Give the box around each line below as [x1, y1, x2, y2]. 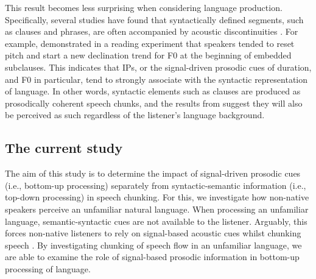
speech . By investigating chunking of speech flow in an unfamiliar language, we [5, 238, 302, 251]
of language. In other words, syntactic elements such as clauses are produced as [5, 85, 301, 97]
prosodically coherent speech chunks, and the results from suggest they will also [5, 96, 303, 109]
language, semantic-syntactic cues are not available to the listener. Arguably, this [5, 214, 307, 227]
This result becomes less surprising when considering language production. [5, 1, 283, 13]
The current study [5, 138, 123, 157]
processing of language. [5, 262, 91, 275]
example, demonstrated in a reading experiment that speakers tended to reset [5, 37, 295, 49]
